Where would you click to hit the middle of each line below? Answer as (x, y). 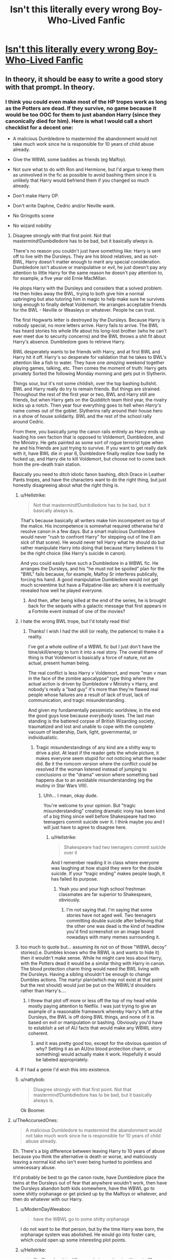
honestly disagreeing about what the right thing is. (66, 485)
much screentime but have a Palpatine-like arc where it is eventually (93, 585)
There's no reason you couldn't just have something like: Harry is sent (87, 251)
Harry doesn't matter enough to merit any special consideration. (93, 262)
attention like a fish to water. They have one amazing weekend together (89, 363)
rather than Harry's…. (43, 990)
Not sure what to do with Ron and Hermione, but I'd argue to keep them (88, 169)
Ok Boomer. (33, 1110)
